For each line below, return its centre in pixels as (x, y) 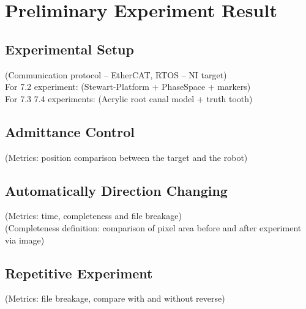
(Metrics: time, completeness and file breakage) (93, 216)
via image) (25, 240)
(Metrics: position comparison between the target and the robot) (126, 157)
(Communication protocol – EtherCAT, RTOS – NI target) (116, 74)
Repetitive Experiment (79, 273)
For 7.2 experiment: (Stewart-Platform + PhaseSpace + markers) (128, 87)
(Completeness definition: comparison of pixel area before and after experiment (153, 227)
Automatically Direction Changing (116, 190)
